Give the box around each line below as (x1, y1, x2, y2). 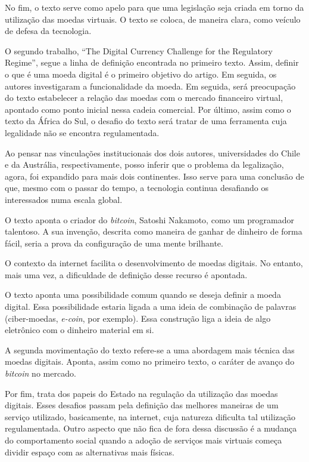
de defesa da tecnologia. (5, 24, 92, 37)
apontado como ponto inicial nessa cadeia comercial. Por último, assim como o (5, 103, 291, 115)
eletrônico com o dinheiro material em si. (5, 324, 154, 336)
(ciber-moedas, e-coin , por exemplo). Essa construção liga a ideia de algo (5, 312, 271, 324)
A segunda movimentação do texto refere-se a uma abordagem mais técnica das (5, 343, 295, 356)
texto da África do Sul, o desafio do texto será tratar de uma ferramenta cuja (5, 115, 287, 127)
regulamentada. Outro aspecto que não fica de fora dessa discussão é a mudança (5, 422, 297, 435)
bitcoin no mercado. (5, 367, 76, 380)
